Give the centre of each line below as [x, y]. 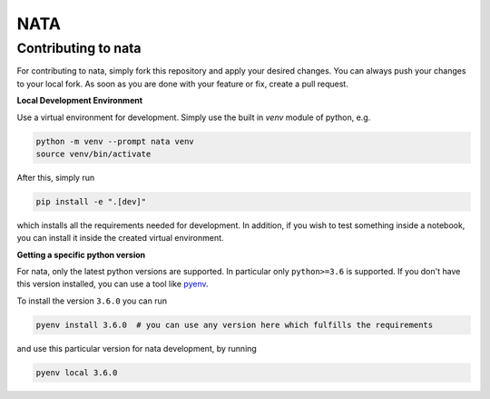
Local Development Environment [80, 101]
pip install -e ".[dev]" [91, 201]
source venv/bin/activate [93, 154]
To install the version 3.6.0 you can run [92, 301]
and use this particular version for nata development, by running [137, 348]
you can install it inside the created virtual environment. [120, 238]
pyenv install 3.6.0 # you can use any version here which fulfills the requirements [235, 324]
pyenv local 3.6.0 [77, 372]
